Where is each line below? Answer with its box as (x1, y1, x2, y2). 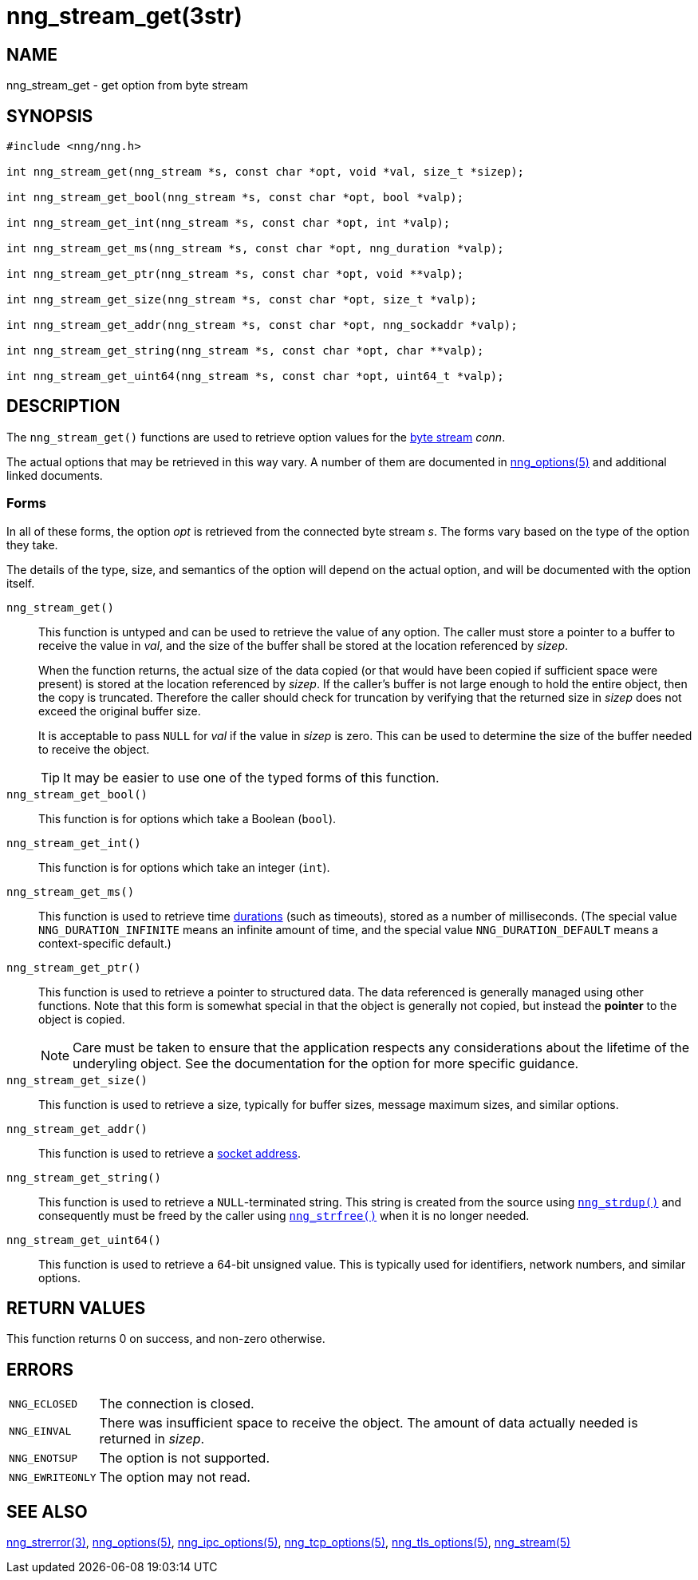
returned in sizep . (99, 1431, 205, 1447)
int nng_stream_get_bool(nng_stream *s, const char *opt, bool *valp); (6, 191, 464, 204)
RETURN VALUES (6, 1298, 146, 1319)
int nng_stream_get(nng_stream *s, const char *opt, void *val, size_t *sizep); (6, 165, 525, 179)
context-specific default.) (38, 936, 172, 950)
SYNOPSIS (6, 105, 93, 126)
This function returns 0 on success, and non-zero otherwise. (6, 1332, 325, 1346)
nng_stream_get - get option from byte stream (6, 78, 248, 93)
